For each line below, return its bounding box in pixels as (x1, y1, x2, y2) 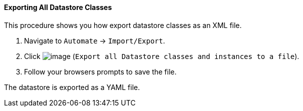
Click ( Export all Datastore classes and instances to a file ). (24, 51, 299, 60)
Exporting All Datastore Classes (4, 3, 112, 11)
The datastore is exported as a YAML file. (4, 82, 140, 91)
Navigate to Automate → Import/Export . (24, 36, 165, 45)
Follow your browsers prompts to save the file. (24, 67, 177, 76)
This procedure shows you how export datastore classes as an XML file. (4, 20, 242, 29)
